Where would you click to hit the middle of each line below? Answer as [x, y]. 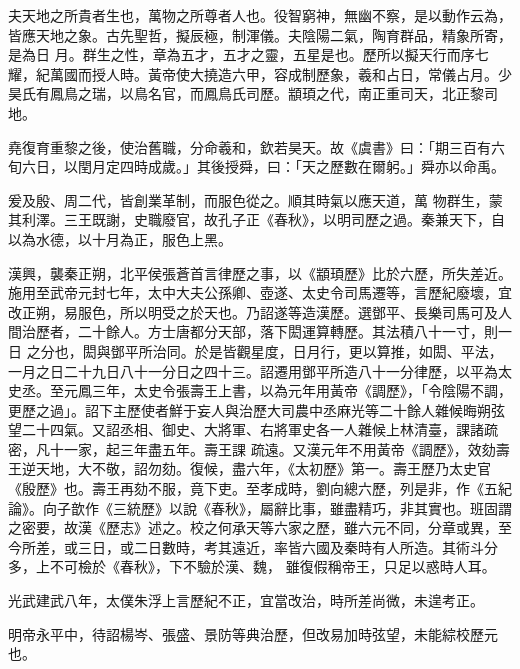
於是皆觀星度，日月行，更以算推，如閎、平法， [348, 350]
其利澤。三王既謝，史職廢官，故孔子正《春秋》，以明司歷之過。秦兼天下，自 [256, 219]
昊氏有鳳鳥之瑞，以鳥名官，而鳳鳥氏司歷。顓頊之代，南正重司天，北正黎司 [253, 93]
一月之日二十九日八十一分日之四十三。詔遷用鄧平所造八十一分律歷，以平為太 [260, 370]
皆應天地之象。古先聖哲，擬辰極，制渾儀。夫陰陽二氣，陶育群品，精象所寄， [260, 34]
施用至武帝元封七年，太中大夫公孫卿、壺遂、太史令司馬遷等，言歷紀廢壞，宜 [260, 292]
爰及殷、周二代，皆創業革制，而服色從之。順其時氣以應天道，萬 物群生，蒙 [255, 199]
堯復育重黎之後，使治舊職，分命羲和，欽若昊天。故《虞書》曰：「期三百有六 [256, 146]
